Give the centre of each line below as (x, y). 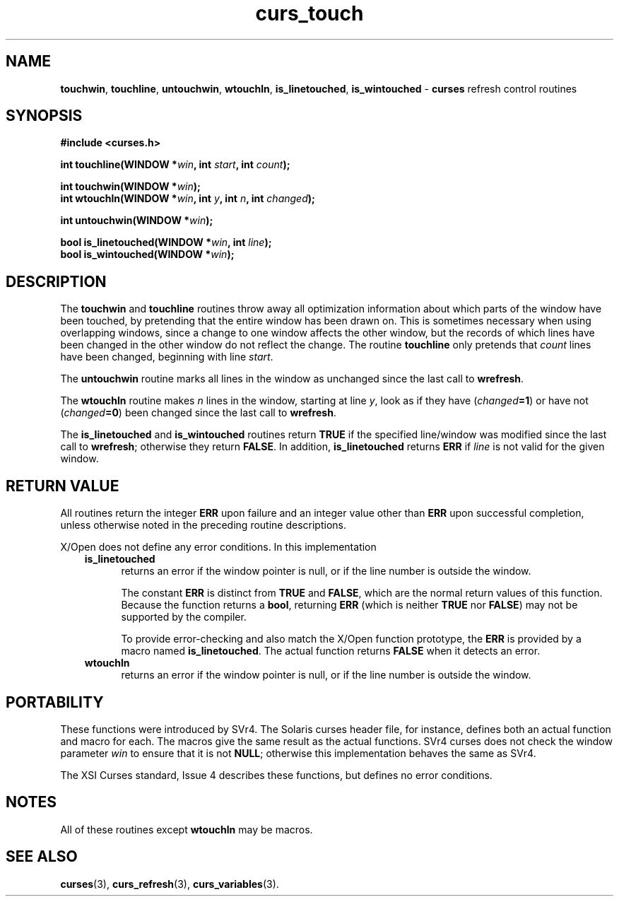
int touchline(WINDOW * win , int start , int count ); (175, 165)
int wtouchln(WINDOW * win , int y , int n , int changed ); (188, 199)
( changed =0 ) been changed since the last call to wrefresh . (198, 413)
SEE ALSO (42, 857)
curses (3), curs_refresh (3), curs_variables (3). (170, 884)
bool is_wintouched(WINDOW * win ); (147, 254)
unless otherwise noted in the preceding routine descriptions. (203, 525)
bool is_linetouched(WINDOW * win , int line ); (166, 242)
